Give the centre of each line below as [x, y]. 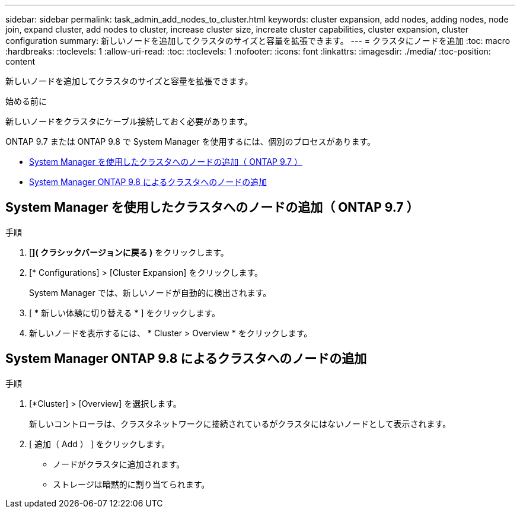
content [20, 61]
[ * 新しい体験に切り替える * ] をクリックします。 [125, 313]
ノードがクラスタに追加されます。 [119, 464]
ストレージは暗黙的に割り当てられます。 [131, 484]
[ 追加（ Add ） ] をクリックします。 [100, 444]
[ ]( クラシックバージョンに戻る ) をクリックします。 [129, 252]
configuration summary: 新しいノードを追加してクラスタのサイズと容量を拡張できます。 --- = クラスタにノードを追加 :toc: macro [258, 41]
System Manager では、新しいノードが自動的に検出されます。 [150, 292]
